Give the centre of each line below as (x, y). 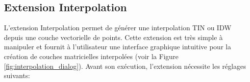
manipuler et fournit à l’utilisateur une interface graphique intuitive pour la (118, 47)
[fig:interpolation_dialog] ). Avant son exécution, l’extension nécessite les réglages (125, 66)
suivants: (17, 75)
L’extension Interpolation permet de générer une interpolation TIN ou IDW (118, 28)
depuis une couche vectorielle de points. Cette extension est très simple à (113, 37)
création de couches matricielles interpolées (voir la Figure (91, 56)
